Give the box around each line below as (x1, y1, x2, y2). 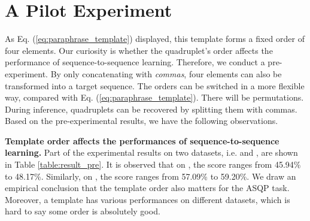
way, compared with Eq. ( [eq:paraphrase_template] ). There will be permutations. (5, 91, 304, 104)
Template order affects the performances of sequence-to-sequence (5, 134, 279, 147)
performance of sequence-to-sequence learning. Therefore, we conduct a (5, 56, 265, 68)
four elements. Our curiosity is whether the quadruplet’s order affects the (5, 44, 273, 56)
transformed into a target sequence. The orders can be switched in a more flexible (5, 79, 305, 92)
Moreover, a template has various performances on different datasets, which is (5, 193, 290, 205)
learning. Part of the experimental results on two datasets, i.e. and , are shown (5, 146, 298, 159)
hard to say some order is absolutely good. (5, 205, 160, 217)
